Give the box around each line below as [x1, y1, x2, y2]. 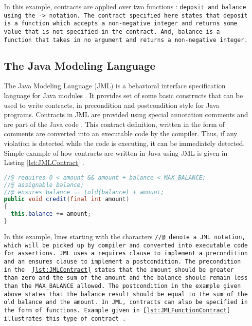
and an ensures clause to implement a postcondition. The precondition [4, 258, 241, 265]
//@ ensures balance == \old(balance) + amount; [4, 188, 164, 196]
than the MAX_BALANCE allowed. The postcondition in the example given [4, 282, 241, 289]
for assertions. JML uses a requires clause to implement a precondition [4, 250, 248, 257]
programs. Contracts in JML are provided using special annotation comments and [4, 109, 248, 120]
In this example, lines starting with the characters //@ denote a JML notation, [4, 231, 246, 241]
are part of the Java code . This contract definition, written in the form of [4, 119, 225, 129]
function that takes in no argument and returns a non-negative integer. [4, 36, 248, 43]
